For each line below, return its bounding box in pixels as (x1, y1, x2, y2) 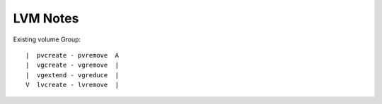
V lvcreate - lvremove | (25, 81, 120, 89)
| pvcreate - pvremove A (25, 51, 120, 59)
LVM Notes (13, 11, 79, 26)
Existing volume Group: (13, 35, 81, 44)
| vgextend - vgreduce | (25, 71, 120, 79)
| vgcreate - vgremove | (25, 61, 120, 70)
